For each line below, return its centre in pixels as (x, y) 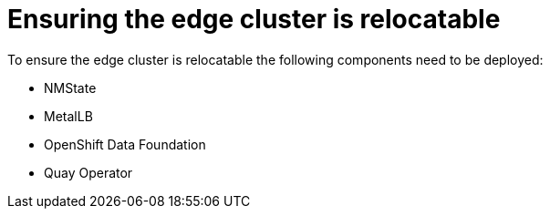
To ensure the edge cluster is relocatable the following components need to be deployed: (275, 59)
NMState (70, 87)
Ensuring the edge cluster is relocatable (254, 19)
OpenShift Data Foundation (125, 144)
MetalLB (68, 116)
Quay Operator (88, 172)
